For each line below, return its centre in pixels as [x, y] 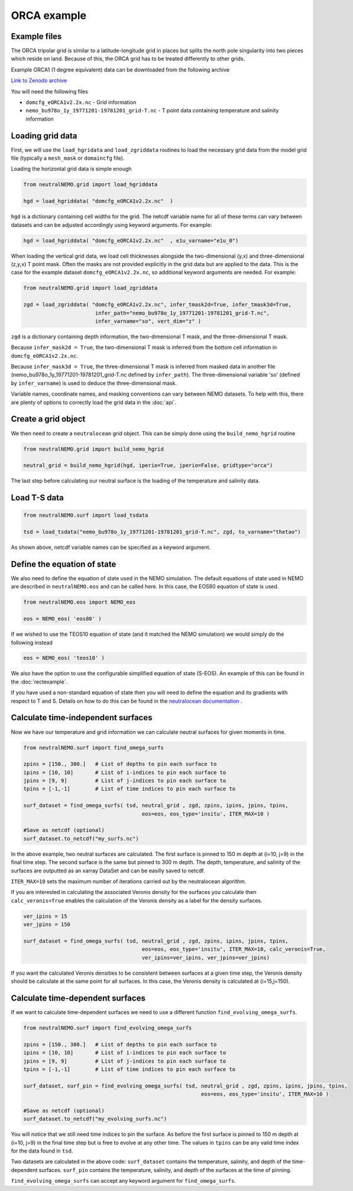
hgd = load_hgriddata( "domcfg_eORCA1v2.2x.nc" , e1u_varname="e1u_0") [131, 240]
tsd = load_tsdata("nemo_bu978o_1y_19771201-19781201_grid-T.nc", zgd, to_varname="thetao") [162, 532]
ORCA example [49, 15]
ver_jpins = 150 [47, 925]
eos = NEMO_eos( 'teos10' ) [64, 658]
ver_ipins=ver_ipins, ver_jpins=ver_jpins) [206, 957]
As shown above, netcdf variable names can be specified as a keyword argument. [111, 548]
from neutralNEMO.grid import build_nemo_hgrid [93, 449]
